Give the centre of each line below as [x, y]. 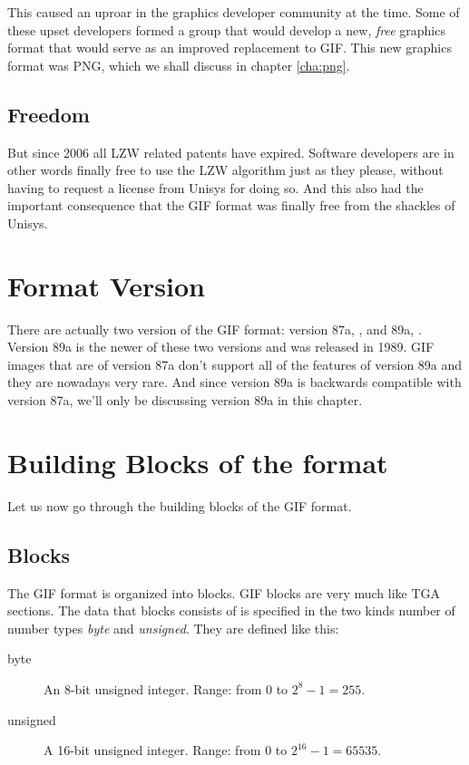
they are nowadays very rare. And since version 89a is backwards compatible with [234, 382]
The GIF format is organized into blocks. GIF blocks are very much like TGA [224, 592]
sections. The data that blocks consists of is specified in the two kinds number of [231, 610]
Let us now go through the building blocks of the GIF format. [180, 505]
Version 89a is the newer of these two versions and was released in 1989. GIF [221, 347]
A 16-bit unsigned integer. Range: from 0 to [166, 750]
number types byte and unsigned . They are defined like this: [173, 628]
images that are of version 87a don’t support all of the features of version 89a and [235, 364]
